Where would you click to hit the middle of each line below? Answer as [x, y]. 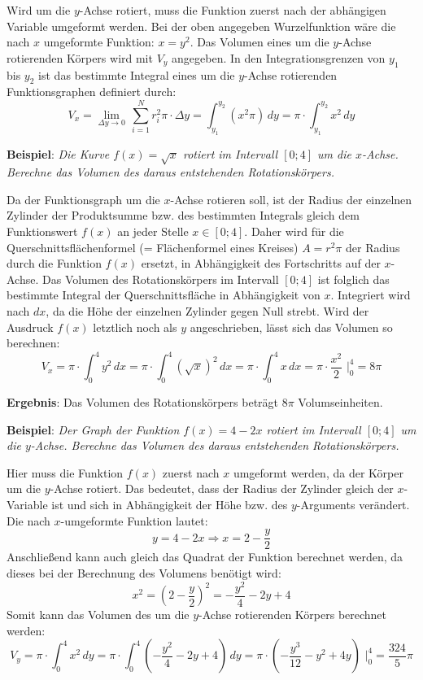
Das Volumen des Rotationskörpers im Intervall [161, 279]
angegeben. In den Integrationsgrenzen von [279, 57]
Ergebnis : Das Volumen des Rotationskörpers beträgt [143, 402]
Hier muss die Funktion [65, 472]
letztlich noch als [135, 327]
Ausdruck [30, 327]
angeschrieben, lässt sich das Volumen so [291, 327]
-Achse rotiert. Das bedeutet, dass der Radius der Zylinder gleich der [222, 488]
